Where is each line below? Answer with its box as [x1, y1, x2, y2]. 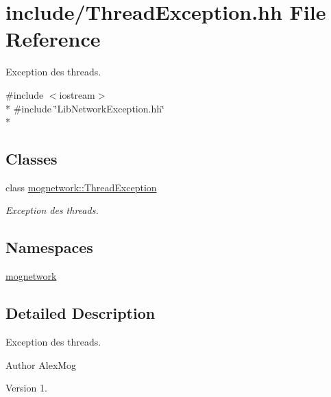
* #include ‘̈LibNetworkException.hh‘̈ [5, 101, 164, 115]
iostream [59, 87, 95, 101]
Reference [5, 25, 101, 53]
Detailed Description [5, 302, 156, 324]
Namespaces [5, 237, 93, 258]
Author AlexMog [5, 357, 77, 372]
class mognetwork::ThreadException [5, 180, 157, 194]
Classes [5, 148, 58, 169]
